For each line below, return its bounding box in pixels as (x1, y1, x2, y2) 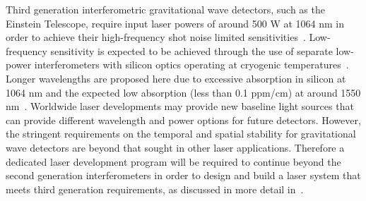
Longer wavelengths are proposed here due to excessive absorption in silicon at (6, 71, 346, 85)
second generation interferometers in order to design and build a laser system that (6, 168, 361, 183)
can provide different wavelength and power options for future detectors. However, (6, 112, 361, 127)
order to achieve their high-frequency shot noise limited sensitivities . (6, 30, 306, 44)
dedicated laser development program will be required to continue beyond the (6, 154, 341, 169)
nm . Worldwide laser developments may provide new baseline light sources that (6, 99, 354, 114)
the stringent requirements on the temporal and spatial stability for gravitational (6, 126, 356, 141)
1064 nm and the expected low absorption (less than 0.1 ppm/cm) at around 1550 (6, 85, 361, 99)
